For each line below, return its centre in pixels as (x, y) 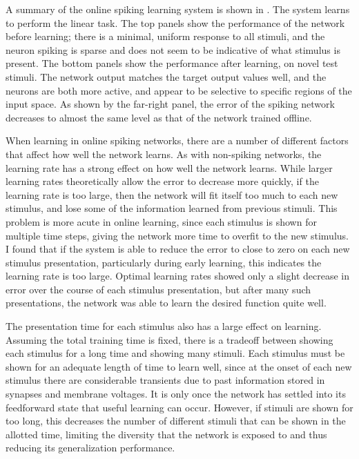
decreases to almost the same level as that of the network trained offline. (159, 117)
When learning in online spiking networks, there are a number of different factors (177, 140)
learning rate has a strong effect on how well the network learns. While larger (169, 167)
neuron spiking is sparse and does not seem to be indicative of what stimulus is (173, 49)
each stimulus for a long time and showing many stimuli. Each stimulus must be (175, 353)
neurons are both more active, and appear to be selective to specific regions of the (179, 90)
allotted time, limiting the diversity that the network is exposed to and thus (166, 434)
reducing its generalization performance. (90, 448)
